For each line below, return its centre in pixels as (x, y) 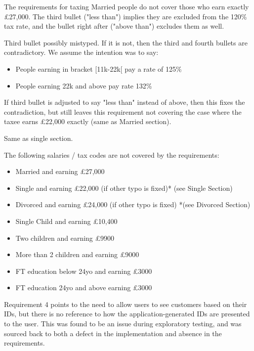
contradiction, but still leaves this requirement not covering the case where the (123, 111)
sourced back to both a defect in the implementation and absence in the (113, 333)
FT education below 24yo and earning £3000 (84, 271)
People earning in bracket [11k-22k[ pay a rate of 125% (99, 68)
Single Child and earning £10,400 (66, 221)
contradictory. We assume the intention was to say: (81, 52)
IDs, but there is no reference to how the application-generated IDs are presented (127, 314)
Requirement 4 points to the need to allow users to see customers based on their (126, 304)
